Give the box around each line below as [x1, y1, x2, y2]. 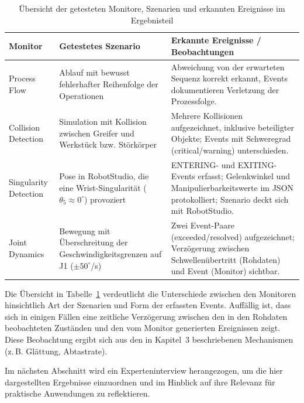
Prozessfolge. [171, 95, 217, 107]
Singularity [9, 176, 48, 188]
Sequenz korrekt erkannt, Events [171, 72, 288, 84]
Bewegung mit [59, 224, 110, 237]
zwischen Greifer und [59, 127, 134, 139]
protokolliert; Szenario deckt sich [171, 193, 289, 205]
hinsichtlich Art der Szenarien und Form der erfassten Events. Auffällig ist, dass [5, 299, 291, 311]
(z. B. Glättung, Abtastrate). [5, 344, 108, 357]
